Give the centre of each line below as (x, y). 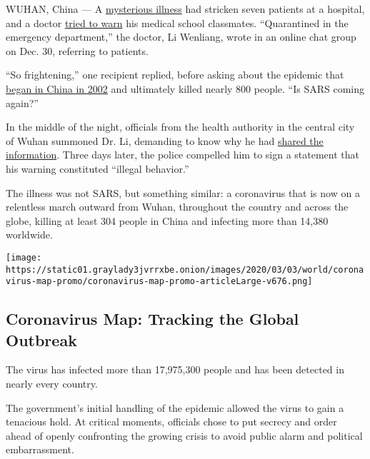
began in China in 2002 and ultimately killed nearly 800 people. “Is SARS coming (185, 88)
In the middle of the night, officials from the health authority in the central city (180, 127)
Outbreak (41, 339)
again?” (22, 102)
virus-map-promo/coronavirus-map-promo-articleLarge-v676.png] (159, 282)
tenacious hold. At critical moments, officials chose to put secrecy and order (171, 422)
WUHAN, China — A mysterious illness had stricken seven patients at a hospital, (185, 9)
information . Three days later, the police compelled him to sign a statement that (182, 155)
